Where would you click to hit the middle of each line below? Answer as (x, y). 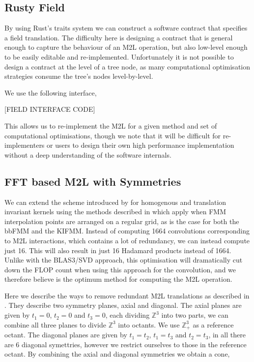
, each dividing (127, 315)
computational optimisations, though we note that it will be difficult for (113, 135)
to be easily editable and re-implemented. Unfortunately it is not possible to (119, 56)
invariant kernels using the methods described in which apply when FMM (115, 212)
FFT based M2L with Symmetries (93, 181)
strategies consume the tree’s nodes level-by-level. (79, 76)
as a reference (213, 324)
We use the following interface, (51, 92)
